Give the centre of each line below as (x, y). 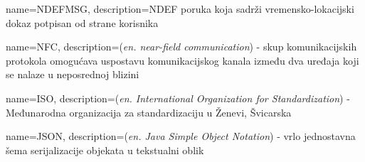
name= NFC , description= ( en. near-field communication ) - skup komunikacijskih (181, 47)
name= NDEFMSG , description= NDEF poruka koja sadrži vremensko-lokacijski (180, 9)
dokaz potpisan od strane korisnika (82, 22)
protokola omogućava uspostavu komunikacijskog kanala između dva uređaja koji (182, 60)
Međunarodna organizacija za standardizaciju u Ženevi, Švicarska (149, 112)
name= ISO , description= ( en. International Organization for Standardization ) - (178, 98)
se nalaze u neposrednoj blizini (73, 74)
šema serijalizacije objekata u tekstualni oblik (105, 150)
